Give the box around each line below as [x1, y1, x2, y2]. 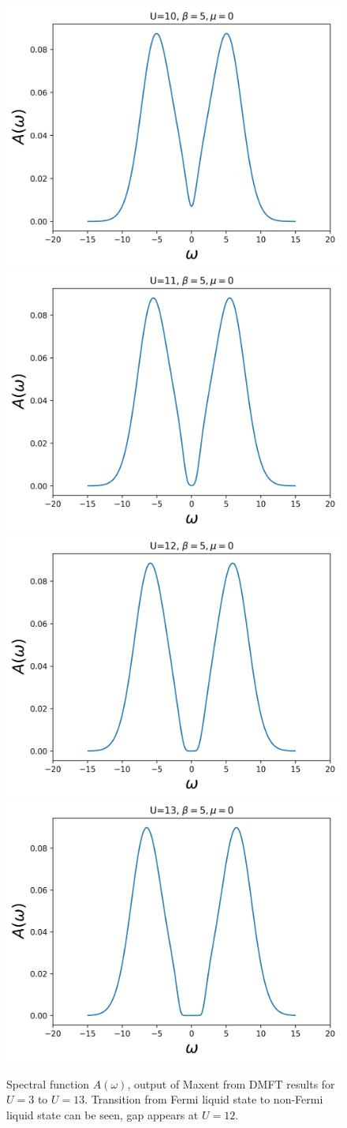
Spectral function [6, 1075, 90, 1092]
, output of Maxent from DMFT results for [127, 1075, 335, 1092]
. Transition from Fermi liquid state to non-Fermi [84, 1091, 323, 1107]
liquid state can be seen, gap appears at [6, 1106, 199, 1122]
